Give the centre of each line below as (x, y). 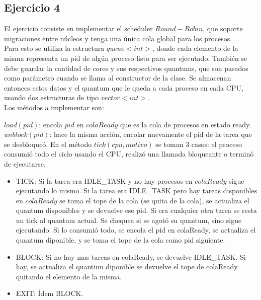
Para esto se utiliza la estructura (54, 48)
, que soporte (223, 28)
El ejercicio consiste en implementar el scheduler (78, 28)
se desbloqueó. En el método (48, 144)
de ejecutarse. (25, 163)
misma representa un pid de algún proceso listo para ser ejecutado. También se (126, 58)
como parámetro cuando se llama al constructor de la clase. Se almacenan (118, 78)
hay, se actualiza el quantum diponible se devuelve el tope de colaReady (127, 267)
